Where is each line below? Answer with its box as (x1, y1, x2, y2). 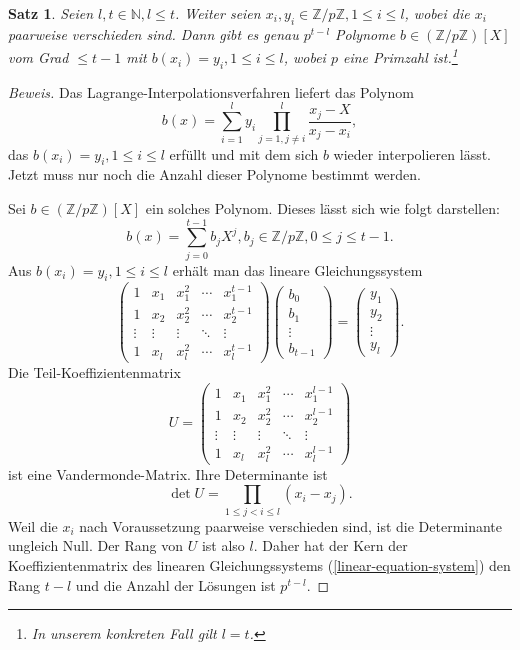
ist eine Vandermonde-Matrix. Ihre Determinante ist (8, 463, 328, 484)
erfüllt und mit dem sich (169, 143, 319, 164)
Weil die (8, 515, 58, 536)
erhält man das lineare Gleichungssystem (172, 259, 423, 280)
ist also (201, 535, 245, 556)
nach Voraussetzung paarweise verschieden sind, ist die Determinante (79, 515, 503, 536)
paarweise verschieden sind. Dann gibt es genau (8, 23, 299, 44)
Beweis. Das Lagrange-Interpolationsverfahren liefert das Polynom (8, 81, 414, 102)
